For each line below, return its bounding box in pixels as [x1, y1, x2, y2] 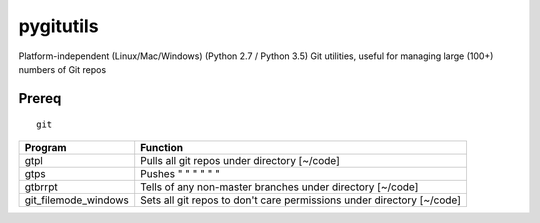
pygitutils [18, 15, 99, 37]
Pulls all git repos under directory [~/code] [140, 153, 340, 167]
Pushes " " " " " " [140, 166, 220, 180]
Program [24, 140, 67, 154]
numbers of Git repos [18, 63, 107, 75]
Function [140, 140, 184, 154]
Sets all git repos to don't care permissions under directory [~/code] [140, 193, 462, 207]
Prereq [18, 90, 62, 107]
